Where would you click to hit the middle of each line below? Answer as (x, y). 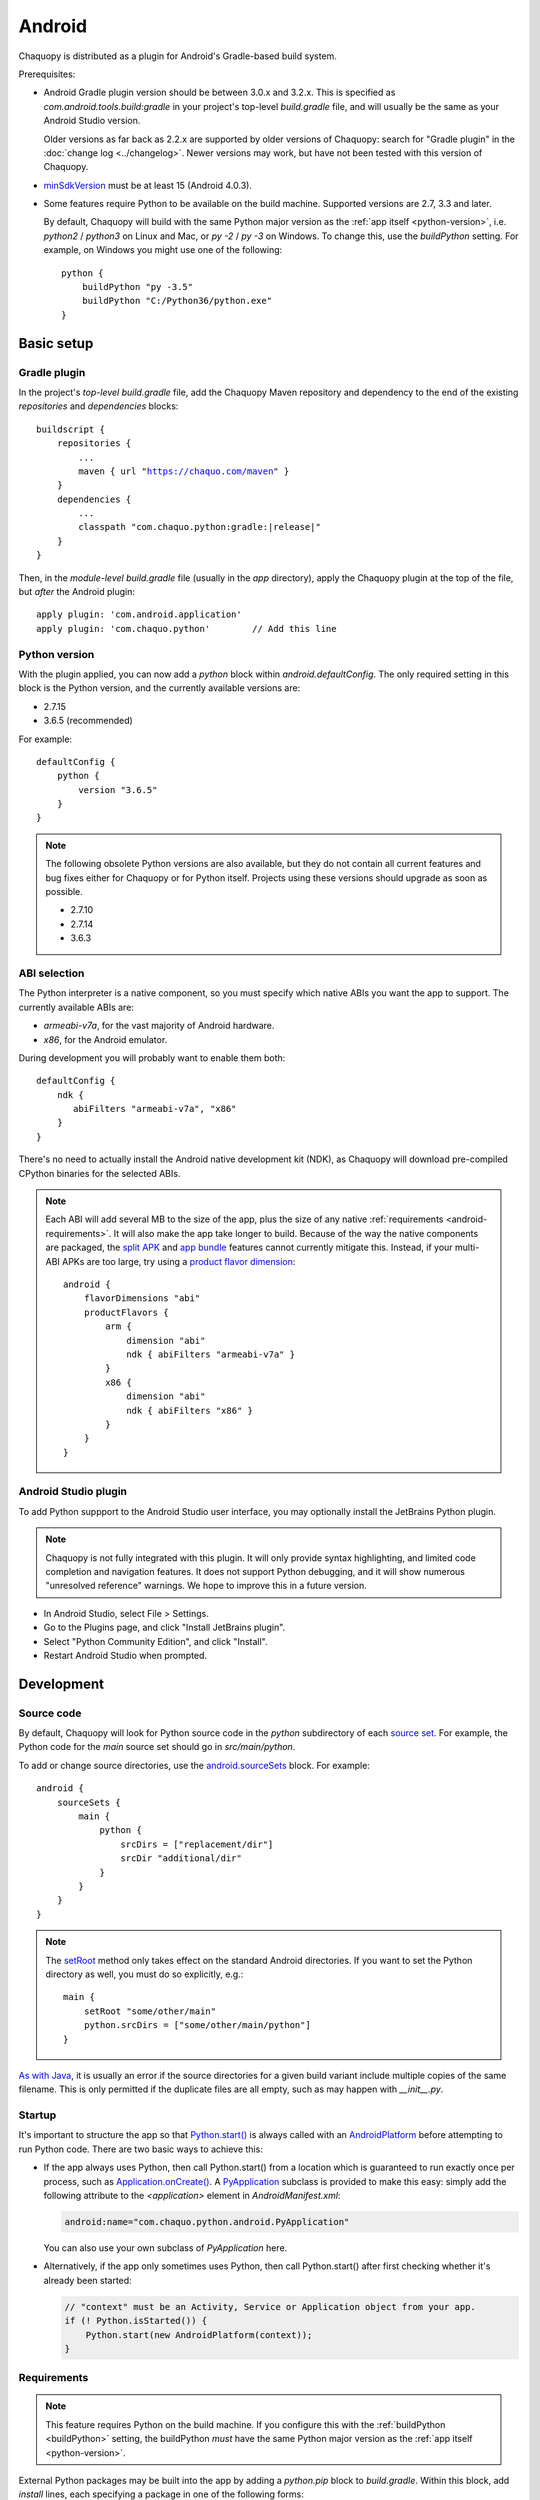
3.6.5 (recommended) (88, 721)
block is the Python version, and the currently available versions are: (159, 688)
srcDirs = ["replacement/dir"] (197, 1844)
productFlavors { (126, 1312)
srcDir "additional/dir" (181, 1858)
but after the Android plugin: (76, 592)
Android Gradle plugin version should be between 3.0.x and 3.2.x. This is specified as (219, 92)
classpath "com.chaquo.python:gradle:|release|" (200, 527)
